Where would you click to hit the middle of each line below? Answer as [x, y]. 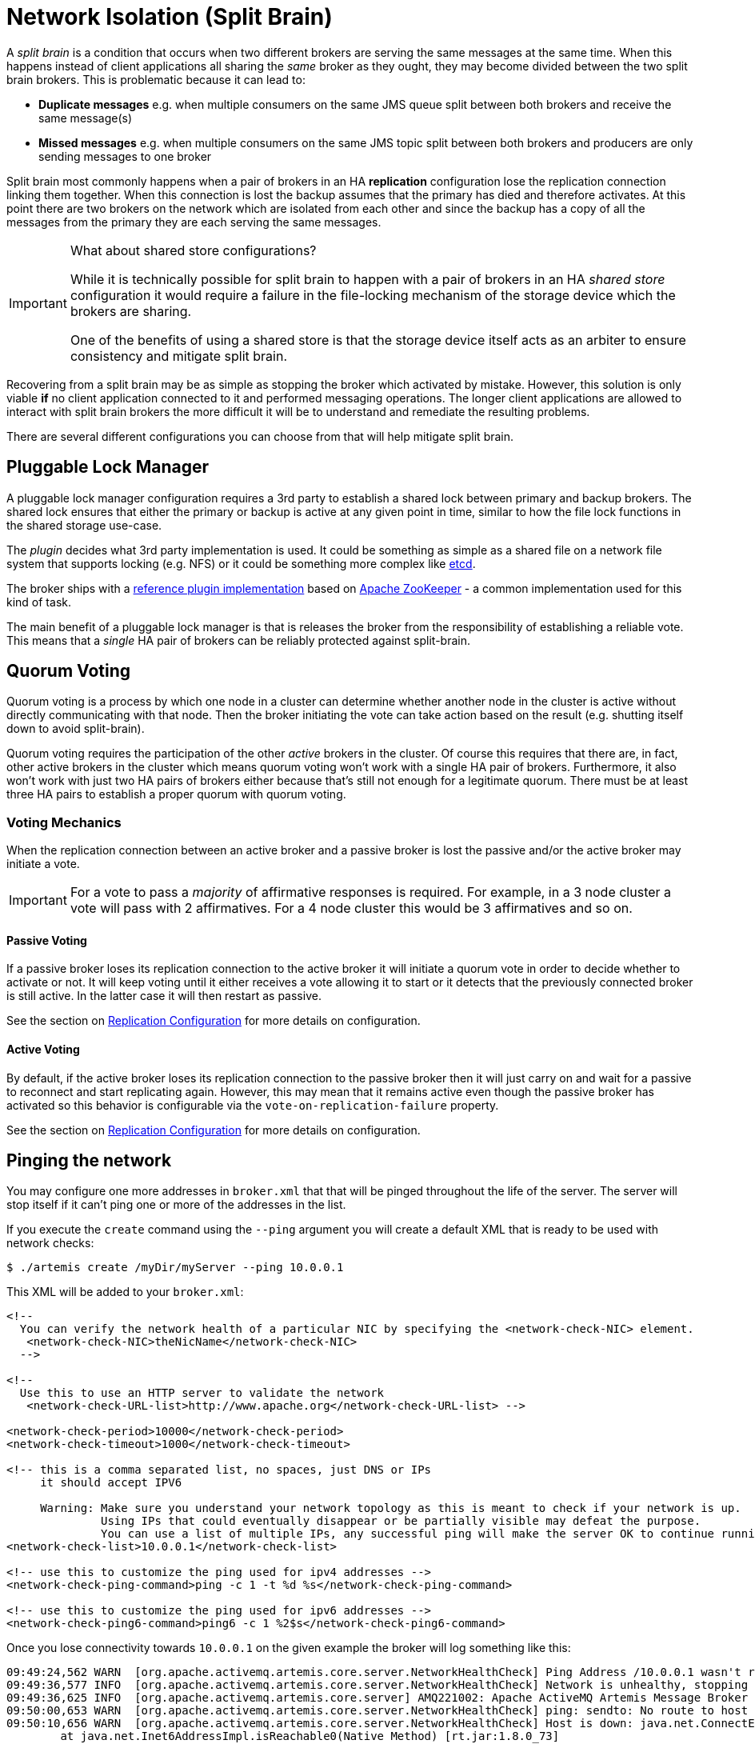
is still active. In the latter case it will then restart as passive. [164, 996]
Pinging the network [89, 1161]
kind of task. [39, 602]
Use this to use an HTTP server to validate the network [202, 1393]
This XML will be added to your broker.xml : [125, 1292]
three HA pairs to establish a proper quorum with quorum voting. [176, 794]
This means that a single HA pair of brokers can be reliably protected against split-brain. [239, 640]
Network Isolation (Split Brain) [170, 17]
